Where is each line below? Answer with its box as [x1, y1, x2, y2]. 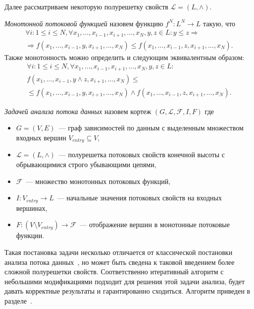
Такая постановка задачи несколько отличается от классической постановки [4, 247, 233, 257]
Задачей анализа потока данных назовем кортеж [4, 106, 152, 116]
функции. [16, 230, 45, 241]
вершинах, [16, 202, 48, 213]
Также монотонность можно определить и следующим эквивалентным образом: [4, 52, 245, 62]
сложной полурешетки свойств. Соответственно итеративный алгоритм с [4, 266, 224, 277]
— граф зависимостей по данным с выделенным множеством [58, 123, 244, 133]
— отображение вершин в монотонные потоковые [80, 219, 230, 230]
